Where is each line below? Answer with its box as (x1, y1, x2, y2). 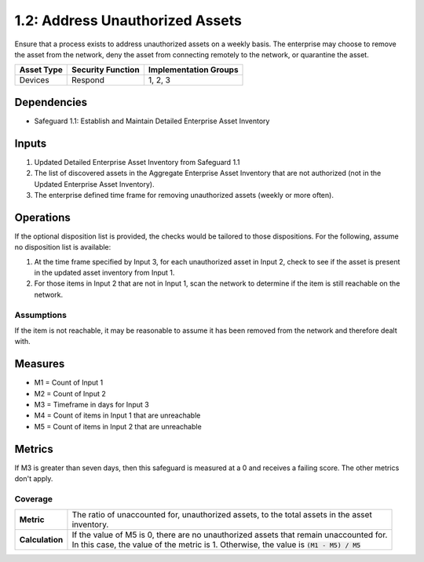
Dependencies (14, 95, 88, 109)
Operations (14, 210, 71, 224)
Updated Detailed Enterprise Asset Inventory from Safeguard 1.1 (34, 157, 240, 166)
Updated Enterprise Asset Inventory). (34, 179, 155, 188)
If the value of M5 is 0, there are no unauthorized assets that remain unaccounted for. (71, 530, 388, 541)
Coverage (14, 493, 53, 504)
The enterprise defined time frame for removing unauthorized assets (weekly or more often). (34, 190, 334, 199)
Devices (19, 75, 50, 86)
